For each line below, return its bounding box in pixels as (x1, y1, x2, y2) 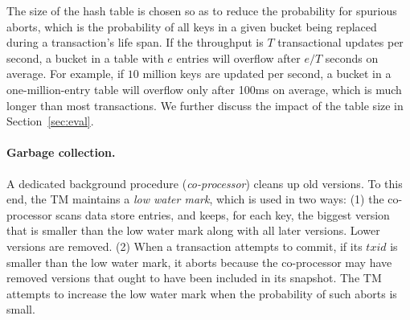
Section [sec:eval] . (6, 113, 94, 129)
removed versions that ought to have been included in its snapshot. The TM (6, 269, 382, 286)
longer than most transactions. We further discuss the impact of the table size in (6, 96, 404, 113)
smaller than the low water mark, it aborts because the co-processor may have (6, 253, 392, 270)
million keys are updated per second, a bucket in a (142, 65, 392, 82)
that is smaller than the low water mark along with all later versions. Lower (6, 222, 380, 239)
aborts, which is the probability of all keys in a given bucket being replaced (6, 18, 377, 35)
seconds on (325, 49, 379, 66)
